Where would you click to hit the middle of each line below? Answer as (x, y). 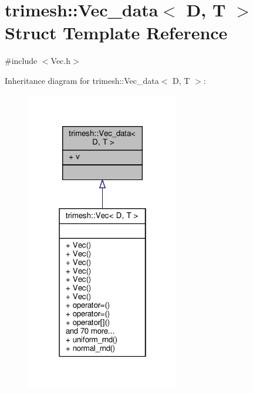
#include (21, 61)
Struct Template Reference (116, 33)
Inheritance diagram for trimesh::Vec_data (82, 80)
